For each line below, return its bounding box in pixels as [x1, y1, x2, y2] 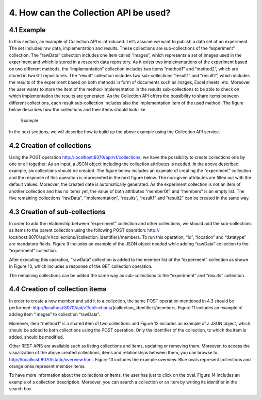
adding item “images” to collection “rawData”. [9, 312, 100, 317]
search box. [9, 386, 33, 392]
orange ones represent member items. [9, 364, 86, 369]
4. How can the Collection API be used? [9, 7, 171, 18]
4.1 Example [9, 26, 46, 34]
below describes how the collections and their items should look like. [9, 106, 147, 112]
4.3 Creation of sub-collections [9, 208, 106, 216]
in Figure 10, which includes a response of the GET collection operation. [9, 263, 153, 269]
